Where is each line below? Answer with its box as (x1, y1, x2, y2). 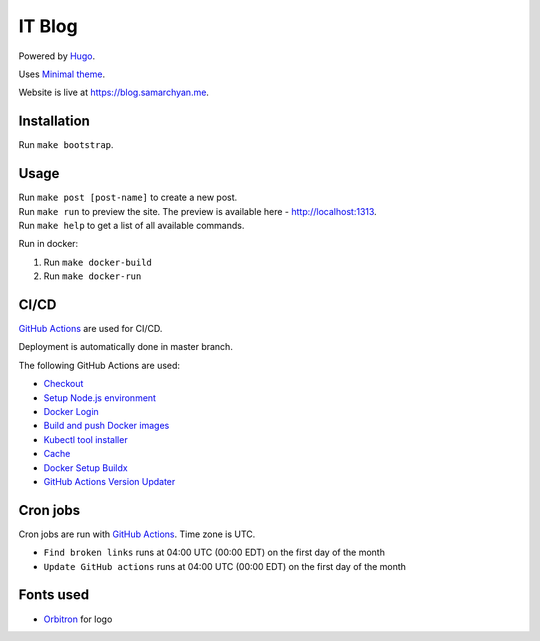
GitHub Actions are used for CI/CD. (18, 323, 163, 334)
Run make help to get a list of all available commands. (18, 219, 245, 231)
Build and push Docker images (43, 420, 170, 432)
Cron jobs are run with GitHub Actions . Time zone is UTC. (18, 528, 256, 540)
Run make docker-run (43, 270, 142, 282)
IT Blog (18, 15, 79, 37)
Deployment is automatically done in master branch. (18, 341, 234, 353)
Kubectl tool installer (43, 433, 129, 445)
